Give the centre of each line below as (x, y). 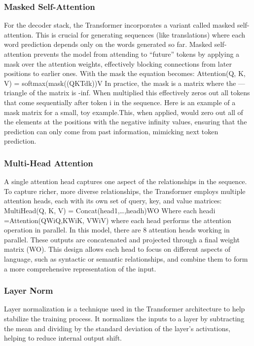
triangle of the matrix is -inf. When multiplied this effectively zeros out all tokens (127, 93)
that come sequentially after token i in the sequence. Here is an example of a (120, 102)
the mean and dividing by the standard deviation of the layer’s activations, (117, 328)
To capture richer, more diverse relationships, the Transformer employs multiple (125, 191)
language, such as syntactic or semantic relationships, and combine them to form (126, 258)
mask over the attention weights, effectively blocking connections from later (118, 63)
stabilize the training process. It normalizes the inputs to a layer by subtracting (124, 318)
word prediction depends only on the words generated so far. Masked (108, 44)
